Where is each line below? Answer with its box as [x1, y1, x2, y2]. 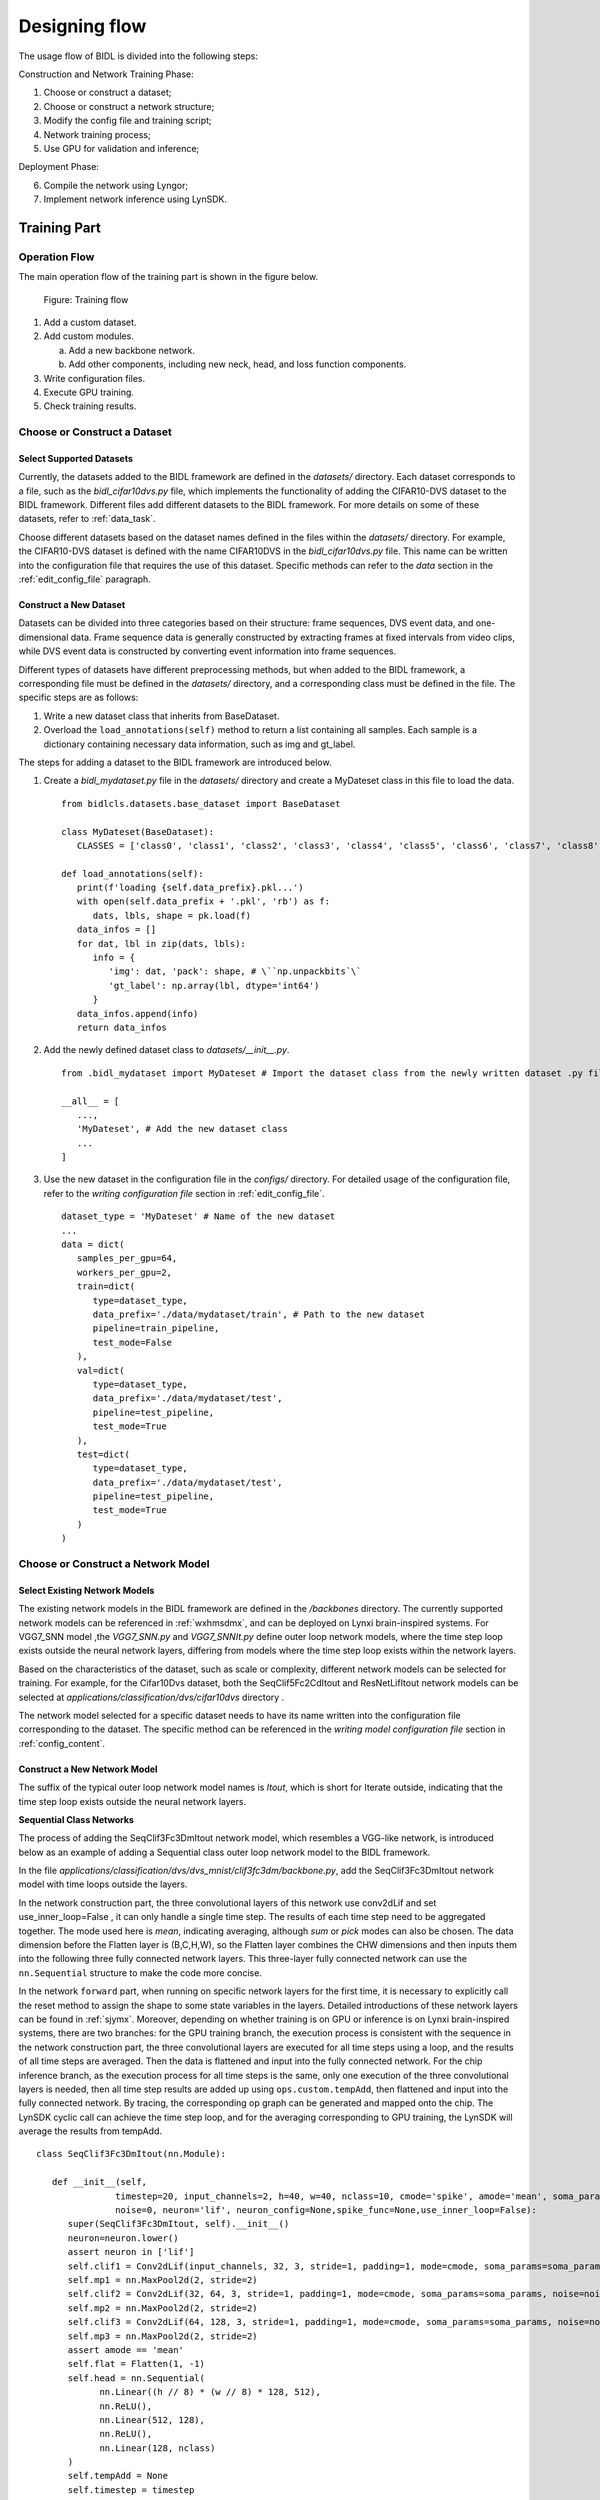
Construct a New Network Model [18, 1763, 158, 1775]
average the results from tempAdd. [18, 2125, 163, 2137]
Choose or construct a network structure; [43, 100, 215, 112]
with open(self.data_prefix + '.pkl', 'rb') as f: [76, 896, 330, 907]
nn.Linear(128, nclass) [99, 2442, 216, 2454]
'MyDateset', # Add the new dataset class [76, 1123, 289, 1135]
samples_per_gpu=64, [76, 1253, 178, 1264]
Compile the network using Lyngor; [43, 179, 189, 191]
